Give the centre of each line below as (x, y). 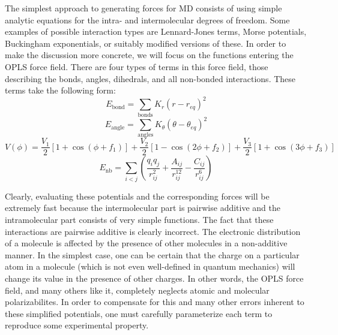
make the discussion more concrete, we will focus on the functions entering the (149, 55)
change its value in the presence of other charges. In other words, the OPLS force (154, 278)
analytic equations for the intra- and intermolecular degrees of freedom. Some (147, 19)
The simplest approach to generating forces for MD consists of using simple (143, 8)
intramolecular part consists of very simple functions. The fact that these (139, 219)
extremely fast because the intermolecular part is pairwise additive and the (143, 208)
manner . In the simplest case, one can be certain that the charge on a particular (152, 254)
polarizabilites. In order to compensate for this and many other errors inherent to (155, 302)
